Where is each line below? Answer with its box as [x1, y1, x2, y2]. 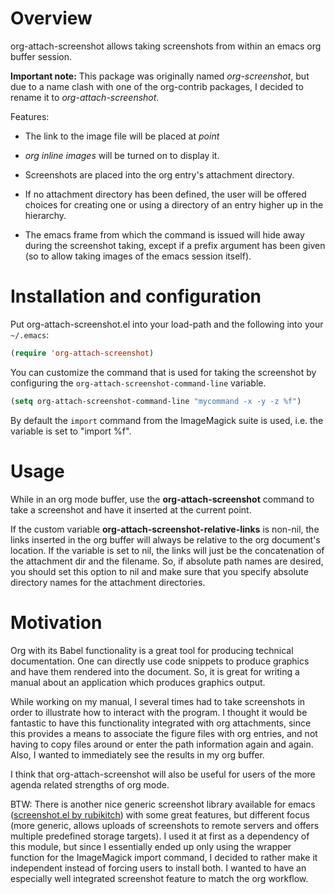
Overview [10, 7, 93, 30]
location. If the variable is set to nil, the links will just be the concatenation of [10, 544, 325, 556]
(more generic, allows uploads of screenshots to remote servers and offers [10, 819, 320, 831]
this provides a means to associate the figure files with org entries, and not [10, 727, 318, 739]
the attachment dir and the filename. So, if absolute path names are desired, [10, 555, 324, 567]
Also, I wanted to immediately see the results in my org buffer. [10, 748, 265, 761]
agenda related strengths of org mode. [10, 778, 170, 791]
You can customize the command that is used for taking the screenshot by [10, 366, 317, 378]
